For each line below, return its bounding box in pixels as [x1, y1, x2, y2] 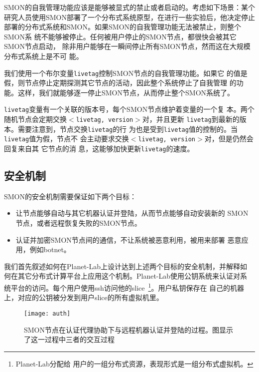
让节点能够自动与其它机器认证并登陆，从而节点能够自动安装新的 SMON [15, 208, 249, 218]
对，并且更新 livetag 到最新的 [142, 114, 240, 124]
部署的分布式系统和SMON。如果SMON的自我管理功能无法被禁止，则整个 [4, 21, 242, 32]
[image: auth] [24, 310, 71, 317]
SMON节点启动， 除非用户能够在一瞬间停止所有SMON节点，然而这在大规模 [4, 41, 251, 51]
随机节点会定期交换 [4, 114, 67, 124]
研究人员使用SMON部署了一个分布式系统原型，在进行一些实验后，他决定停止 [4, 11, 256, 22]
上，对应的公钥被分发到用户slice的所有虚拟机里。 [4, 292, 163, 303]
